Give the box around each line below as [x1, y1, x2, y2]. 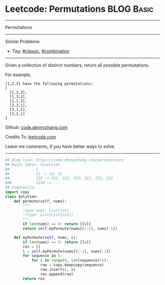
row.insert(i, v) [40, 267, 76, 272]
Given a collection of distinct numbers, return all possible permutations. [5, 62, 150, 68]
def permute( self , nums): [14, 198, 67, 204]
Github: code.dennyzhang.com [5, 124, 68, 130]
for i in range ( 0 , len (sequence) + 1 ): [31, 258, 109, 263]
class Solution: [5, 194, 38, 199]
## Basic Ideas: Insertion [5, 162, 60, 167]
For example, [5, 71, 32, 77]
